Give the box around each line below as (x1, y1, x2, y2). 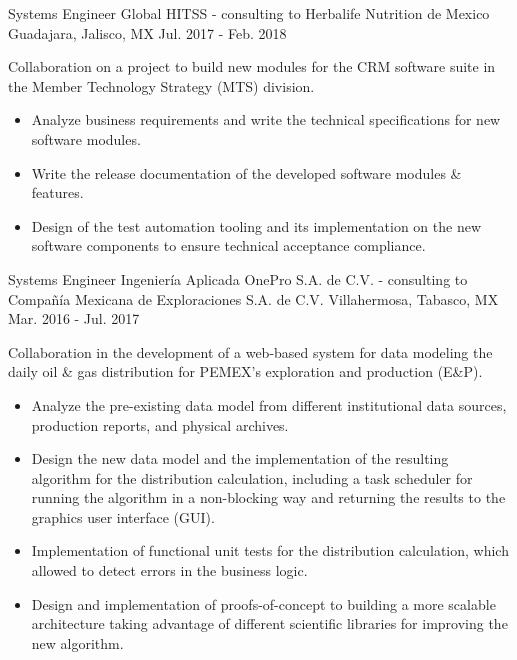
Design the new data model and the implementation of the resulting (31, 448, 449, 469)
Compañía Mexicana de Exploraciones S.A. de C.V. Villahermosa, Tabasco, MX (8, 288, 499, 309)
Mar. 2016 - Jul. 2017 (8, 308, 140, 329)
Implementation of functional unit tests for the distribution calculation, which (31, 540, 509, 561)
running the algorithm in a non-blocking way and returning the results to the (31, 487, 506, 508)
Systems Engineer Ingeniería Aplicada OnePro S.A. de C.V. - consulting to (8, 268, 468, 289)
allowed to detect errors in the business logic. (31, 560, 308, 581)
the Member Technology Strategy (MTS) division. (8, 75, 315, 96)
